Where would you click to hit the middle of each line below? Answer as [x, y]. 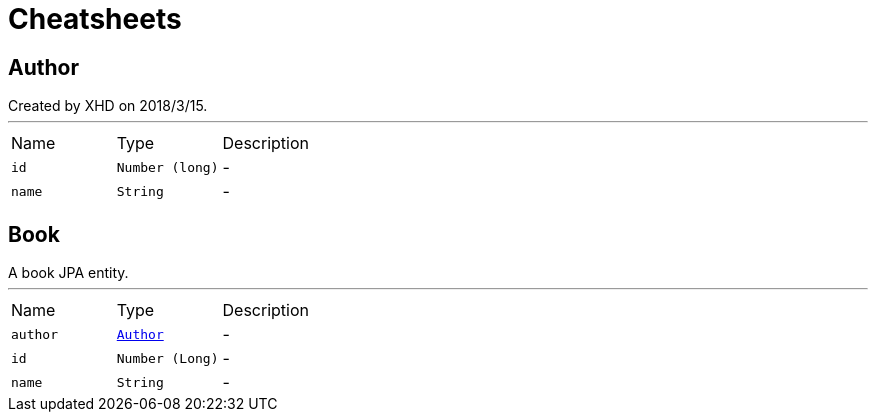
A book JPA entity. [68, 273]
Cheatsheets [95, 19]
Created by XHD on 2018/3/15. [108, 106]
